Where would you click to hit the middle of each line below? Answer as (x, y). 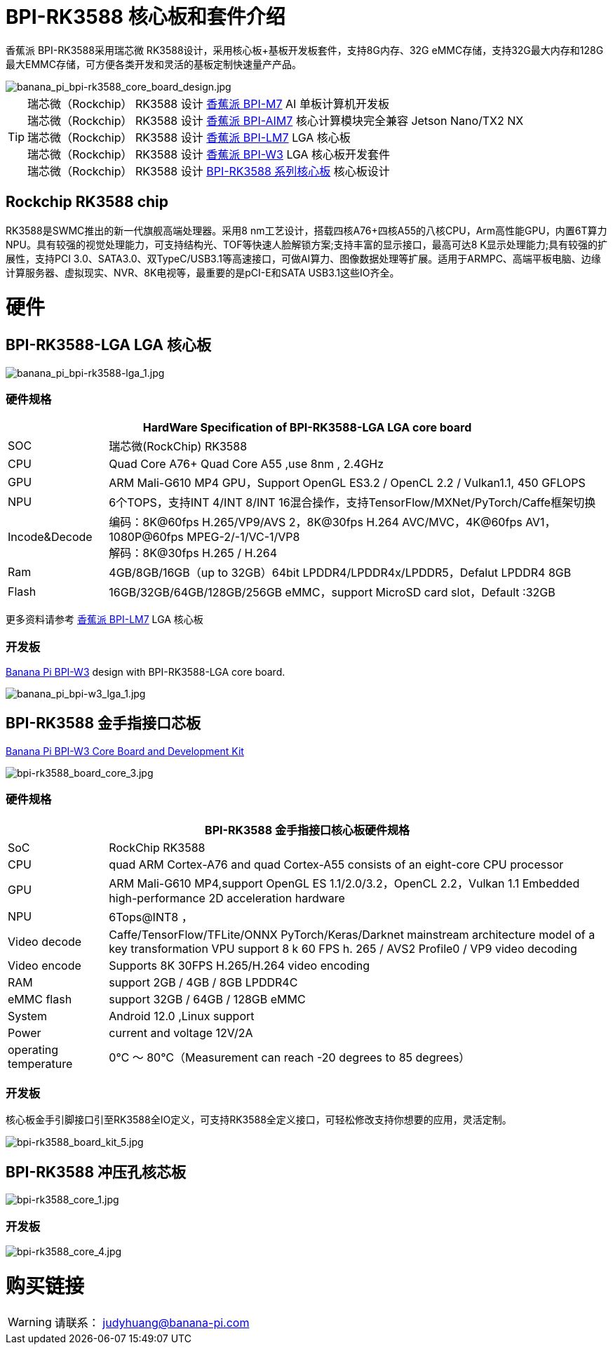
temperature (40, 1063)
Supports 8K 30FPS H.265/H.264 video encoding (240, 965)
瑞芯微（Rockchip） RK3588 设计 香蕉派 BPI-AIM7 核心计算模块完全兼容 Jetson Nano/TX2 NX (276, 120)
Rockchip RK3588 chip (87, 202)
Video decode (45, 941)
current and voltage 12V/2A (181, 1032)
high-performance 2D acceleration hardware (227, 898)
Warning (30, 1322)
